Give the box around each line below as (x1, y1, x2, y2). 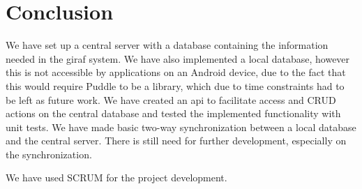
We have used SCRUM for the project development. (6, 170, 227, 185)
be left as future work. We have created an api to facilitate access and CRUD (6, 92, 336, 107)
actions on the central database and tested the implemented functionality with (6, 106, 341, 121)
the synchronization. (6, 146, 92, 161)
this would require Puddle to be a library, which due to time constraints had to (6, 78, 345, 93)
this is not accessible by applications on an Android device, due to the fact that (6, 65, 346, 80)
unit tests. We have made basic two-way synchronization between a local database (6, 119, 356, 134)
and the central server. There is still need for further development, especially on (6, 133, 347, 148)
